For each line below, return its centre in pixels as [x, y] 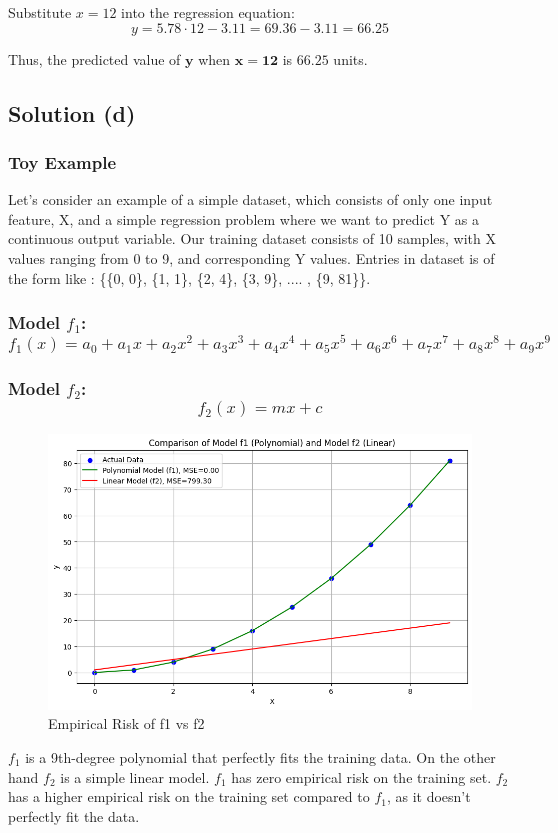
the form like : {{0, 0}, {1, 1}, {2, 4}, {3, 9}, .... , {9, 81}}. [189, 277]
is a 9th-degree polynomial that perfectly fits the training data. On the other [260, 757]
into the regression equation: [208, 12]
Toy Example [62, 161]
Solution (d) [72, 112]
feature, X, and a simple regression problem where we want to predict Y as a [244, 218]
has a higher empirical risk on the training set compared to [189, 796]
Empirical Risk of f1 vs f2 [126, 723]
